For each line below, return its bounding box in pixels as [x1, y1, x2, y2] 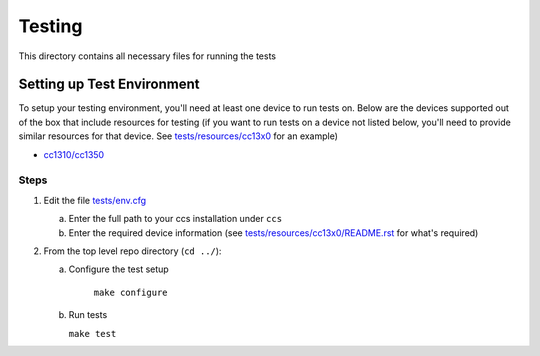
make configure [93, 286, 169, 298]
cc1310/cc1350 [43, 148, 105, 160]
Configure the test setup [68, 263, 169, 275]
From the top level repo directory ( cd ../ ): [43, 245, 222, 257]
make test [68, 328, 117, 339]
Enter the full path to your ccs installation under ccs [68, 213, 283, 225]
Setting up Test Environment [18, 76, 200, 93]
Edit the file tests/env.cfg [43, 194, 147, 206]
